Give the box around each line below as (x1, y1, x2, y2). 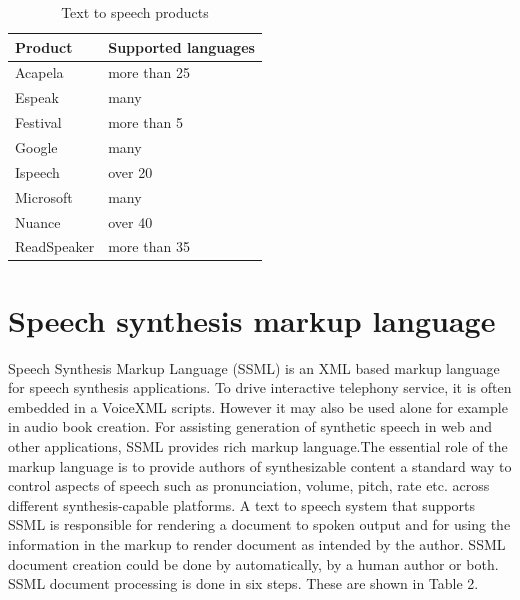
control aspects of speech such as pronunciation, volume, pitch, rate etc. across (8, 475, 490, 496)
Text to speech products (61, 2, 209, 22)
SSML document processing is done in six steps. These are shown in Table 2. (8, 573, 479, 594)
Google (15, 136, 58, 157)
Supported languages (108, 36, 255, 57)
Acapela (15, 62, 64, 83)
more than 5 (108, 112, 183, 133)
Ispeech (15, 161, 60, 182)
